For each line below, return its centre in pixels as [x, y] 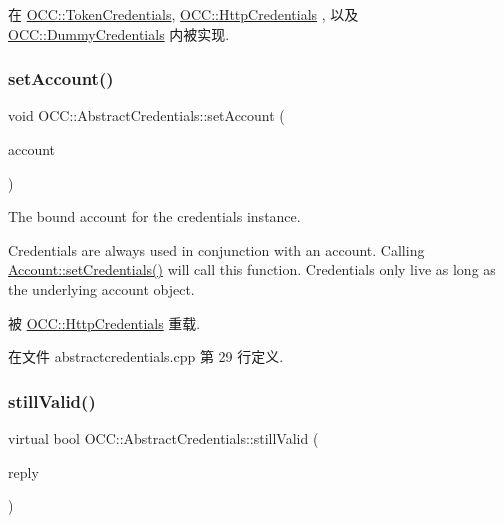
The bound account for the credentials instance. [154, 216]
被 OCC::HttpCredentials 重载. [104, 322]
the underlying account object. [101, 288]
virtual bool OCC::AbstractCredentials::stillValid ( [163, 437]
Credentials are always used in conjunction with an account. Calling [216, 249]
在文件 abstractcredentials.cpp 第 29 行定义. [146, 356]
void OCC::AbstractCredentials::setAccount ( [146, 115]
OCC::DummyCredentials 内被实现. [119, 33]
